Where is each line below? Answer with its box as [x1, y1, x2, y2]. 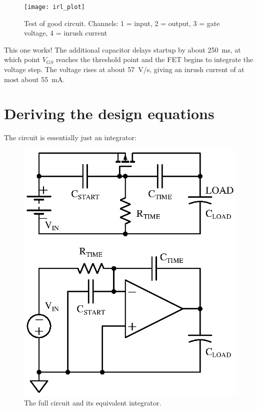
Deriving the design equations [4, 103, 214, 124]
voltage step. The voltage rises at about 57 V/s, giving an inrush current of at [4, 64, 244, 75]
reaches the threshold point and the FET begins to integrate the [55, 54, 253, 65]
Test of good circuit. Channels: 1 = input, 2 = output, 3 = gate [24, 18, 220, 28]
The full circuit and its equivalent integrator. [24, 397, 161, 407]
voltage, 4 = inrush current [24, 28, 107, 38]
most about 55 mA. [4, 74, 65, 84]
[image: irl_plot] [24, 4, 85, 11]
